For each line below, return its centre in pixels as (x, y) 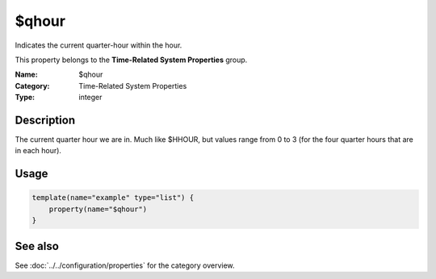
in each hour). (38, 151)
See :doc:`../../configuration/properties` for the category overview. (125, 265)
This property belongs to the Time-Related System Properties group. (131, 60)
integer (90, 98)
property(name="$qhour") (98, 209)
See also (37, 246)
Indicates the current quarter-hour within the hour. (99, 45)
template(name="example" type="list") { (113, 198)
